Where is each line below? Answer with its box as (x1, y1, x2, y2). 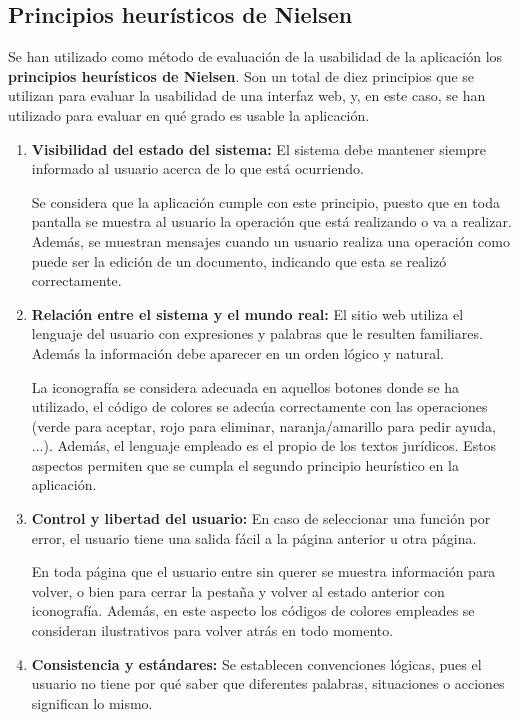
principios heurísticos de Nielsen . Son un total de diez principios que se (8, 65, 475, 86)
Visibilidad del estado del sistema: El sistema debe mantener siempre (31, 138, 487, 159)
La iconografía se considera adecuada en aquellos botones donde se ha (31, 376, 460, 397)
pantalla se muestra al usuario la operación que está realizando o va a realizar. (31, 211, 512, 232)
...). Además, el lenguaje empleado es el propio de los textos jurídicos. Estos (31, 435, 497, 456)
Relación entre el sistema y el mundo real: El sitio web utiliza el (31, 303, 464, 324)
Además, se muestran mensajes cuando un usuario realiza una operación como (31, 230, 510, 251)
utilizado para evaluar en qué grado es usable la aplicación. (8, 104, 370, 125)
